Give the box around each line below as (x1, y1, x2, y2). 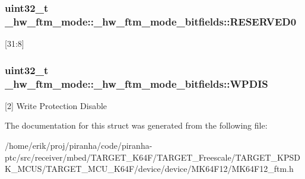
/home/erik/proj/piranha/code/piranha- (5, 139, 152, 152)
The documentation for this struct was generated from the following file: (5, 119, 268, 132)
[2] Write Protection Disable (5, 99, 107, 111)
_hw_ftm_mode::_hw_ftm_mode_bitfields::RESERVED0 (5, 14, 297, 28)
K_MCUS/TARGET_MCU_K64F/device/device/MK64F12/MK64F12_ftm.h (5, 162, 294, 175)
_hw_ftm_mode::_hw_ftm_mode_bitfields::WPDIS (5, 76, 268, 91)
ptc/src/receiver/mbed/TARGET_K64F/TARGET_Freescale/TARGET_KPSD (5, 151, 300, 163)
